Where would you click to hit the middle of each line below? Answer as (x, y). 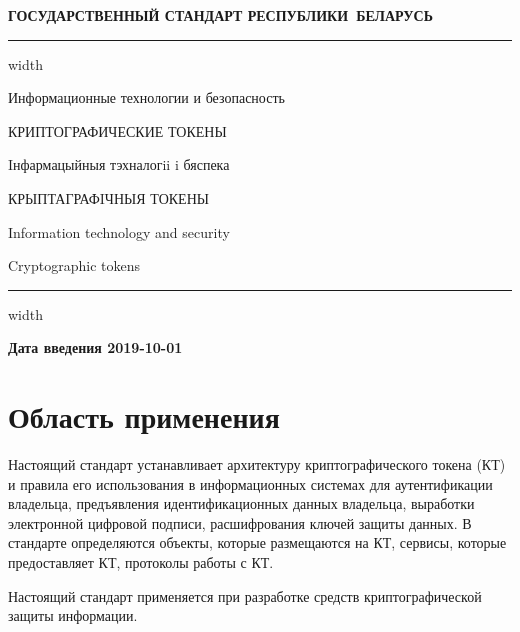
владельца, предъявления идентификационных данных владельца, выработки (241, 503)
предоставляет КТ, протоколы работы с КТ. (141, 562)
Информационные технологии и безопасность (146, 97)
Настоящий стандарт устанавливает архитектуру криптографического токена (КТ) (257, 464)
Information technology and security (119, 231)
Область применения (144, 416)
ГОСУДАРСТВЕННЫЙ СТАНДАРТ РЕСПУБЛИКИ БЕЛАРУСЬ (220, 15)
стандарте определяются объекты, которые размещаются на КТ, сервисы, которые (257, 542)
